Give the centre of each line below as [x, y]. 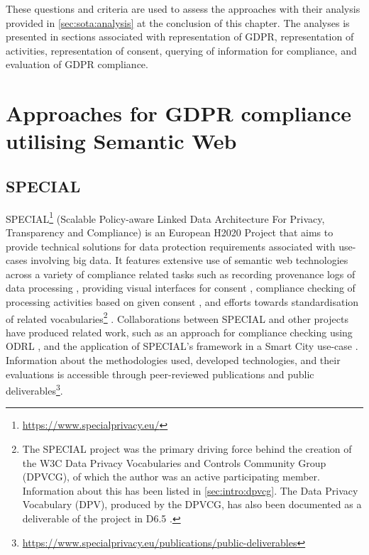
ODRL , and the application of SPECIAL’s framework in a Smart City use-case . [182, 346]
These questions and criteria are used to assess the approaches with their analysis [183, 9]
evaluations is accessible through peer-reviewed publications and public [160, 374]
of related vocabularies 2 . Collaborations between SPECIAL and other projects [177, 317]
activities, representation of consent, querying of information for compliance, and [181, 50]
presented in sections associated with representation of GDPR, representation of [180, 37]
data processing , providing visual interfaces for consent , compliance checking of [181, 288]
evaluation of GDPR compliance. [77, 64]
